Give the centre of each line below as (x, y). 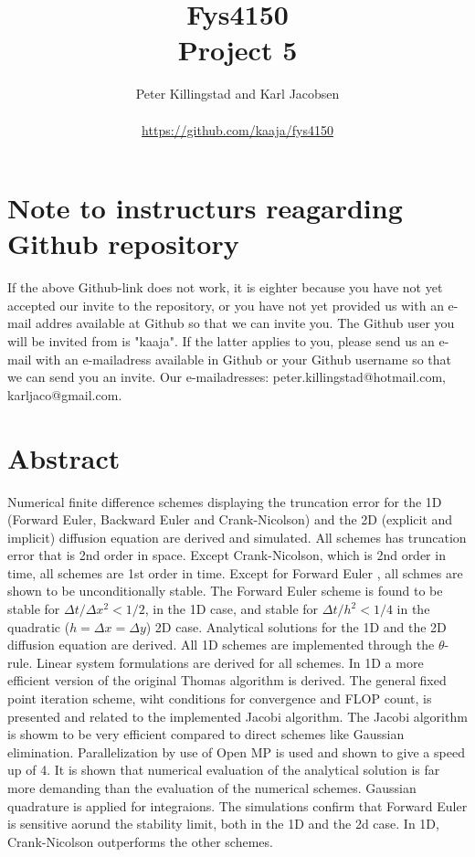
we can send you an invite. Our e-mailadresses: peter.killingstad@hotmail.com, (227, 377)
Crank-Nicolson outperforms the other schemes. (140, 841)
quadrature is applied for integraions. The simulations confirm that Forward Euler (237, 805)
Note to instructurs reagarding (205, 208)
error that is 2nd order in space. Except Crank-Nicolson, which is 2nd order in (227, 555)
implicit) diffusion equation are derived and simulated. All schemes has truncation (237, 537)
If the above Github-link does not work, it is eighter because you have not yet (225, 287)
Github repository (123, 243)
